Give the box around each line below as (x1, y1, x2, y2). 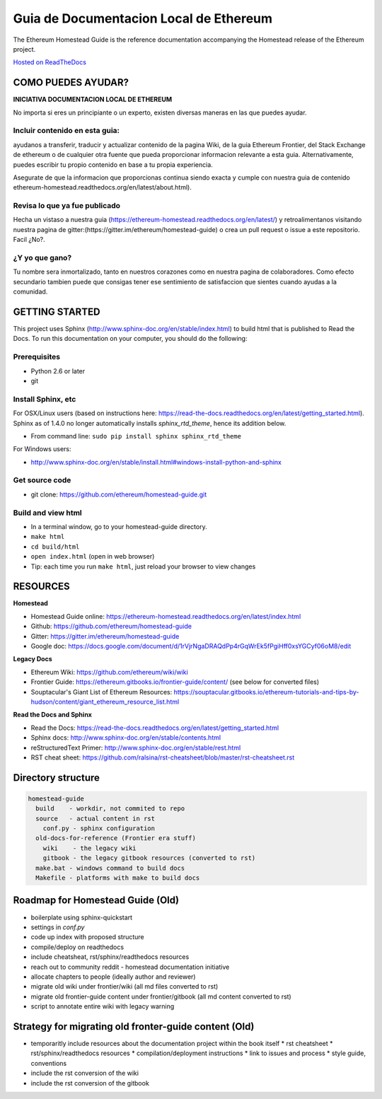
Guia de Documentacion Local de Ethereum (13, 11, 272, 26)
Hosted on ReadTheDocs (13, 58, 86, 66)
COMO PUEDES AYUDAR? (13, 76, 129, 88)
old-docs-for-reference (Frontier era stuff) (35, 835, 196, 842)
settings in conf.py (30, 923, 85, 931)
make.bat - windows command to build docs (35, 863, 185, 872)
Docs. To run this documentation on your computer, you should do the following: (13, 335, 248, 343)
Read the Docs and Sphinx (13, 711, 92, 719)
